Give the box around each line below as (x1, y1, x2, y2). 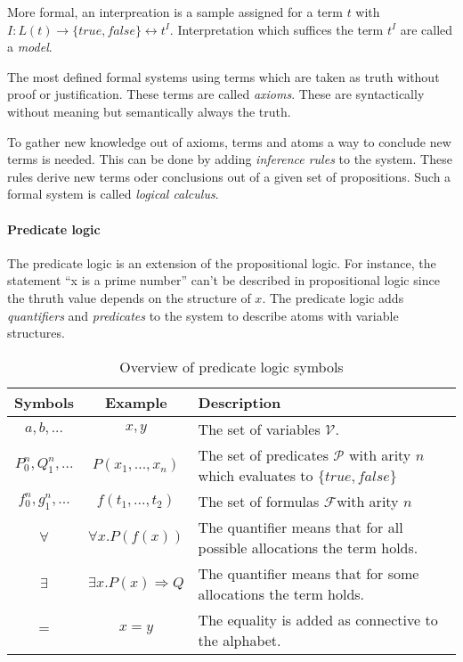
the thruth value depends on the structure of (7, 288, 251, 306)
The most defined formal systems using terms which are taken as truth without (7, 67, 440, 86)
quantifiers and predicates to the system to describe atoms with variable (7, 306, 399, 324)
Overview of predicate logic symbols (119, 356, 344, 377)
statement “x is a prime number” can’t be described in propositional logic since (7, 271, 440, 290)
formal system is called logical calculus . (7, 184, 219, 203)
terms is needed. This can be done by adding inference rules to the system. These (7, 150, 452, 168)
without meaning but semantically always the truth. (7, 102, 291, 120)
